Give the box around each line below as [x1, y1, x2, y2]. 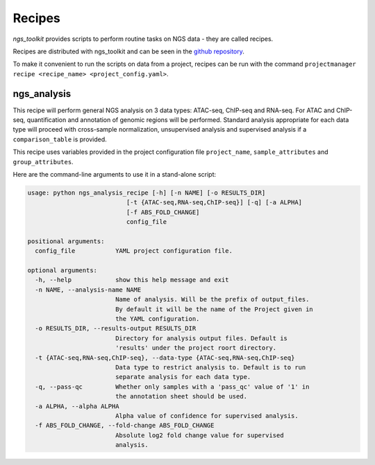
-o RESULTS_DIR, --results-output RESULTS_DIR [35, 324, 197, 333]
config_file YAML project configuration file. [35, 247, 233, 255]
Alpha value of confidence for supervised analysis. [115, 412, 299, 419]
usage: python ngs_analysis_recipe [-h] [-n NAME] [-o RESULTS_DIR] [27, 188, 266, 197]
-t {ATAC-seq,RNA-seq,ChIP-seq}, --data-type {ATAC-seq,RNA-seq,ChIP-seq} [35, 353, 295, 362]
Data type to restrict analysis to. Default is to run [115, 363, 306, 371]
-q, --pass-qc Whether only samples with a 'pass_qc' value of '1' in [35, 383, 310, 391]
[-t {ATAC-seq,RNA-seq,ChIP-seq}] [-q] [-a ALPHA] [126, 198, 302, 207]
